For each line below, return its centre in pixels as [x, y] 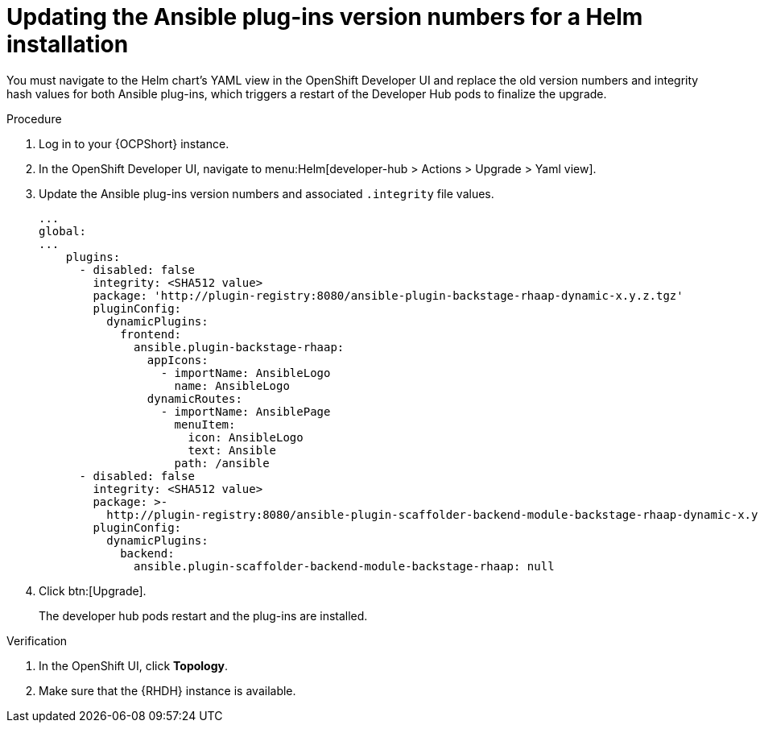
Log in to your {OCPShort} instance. [134, 143]
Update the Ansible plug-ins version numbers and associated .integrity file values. [266, 193]
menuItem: [205, 424]
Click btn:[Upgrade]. [93, 590]
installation [68, 44]
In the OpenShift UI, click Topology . [134, 665]
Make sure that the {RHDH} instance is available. [167, 690]
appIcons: [178, 360]
